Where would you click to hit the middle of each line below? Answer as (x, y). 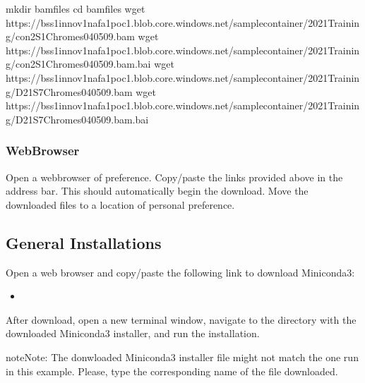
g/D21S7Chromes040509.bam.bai (77, 119)
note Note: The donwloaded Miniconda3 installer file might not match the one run (182, 357)
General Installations (84, 242)
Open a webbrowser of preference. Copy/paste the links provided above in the (174, 177)
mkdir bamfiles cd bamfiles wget (76, 8)
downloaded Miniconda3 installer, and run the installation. (133, 333)
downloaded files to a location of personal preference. (120, 204)
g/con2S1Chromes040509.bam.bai (78, 64)
